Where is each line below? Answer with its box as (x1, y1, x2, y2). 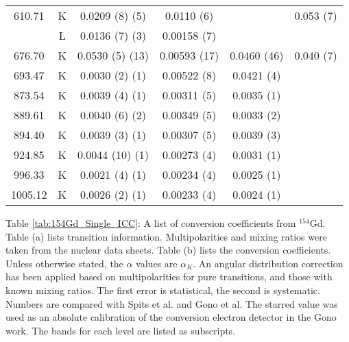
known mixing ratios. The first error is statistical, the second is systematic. (5, 282, 320, 297)
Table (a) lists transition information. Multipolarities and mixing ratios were (5, 229, 327, 243)
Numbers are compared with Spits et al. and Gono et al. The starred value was (5, 296, 338, 310)
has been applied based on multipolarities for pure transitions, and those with (5, 269, 333, 284)
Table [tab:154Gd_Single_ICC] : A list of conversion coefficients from (5, 216, 296, 230)
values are (136, 256, 178, 270)
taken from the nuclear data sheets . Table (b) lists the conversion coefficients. (5, 243, 331, 257)
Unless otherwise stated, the (5, 256, 123, 270)
